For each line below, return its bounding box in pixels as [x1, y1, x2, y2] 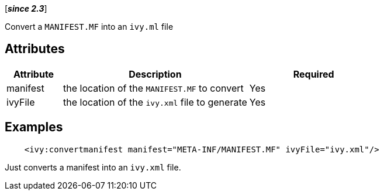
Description [129, 68, 182, 80]
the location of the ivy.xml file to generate [63, 96, 247, 108]
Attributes [5, 41, 65, 57]
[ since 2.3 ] [5, 4, 47, 13]
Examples [5, 120, 63, 135]
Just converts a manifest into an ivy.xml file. [5, 162, 181, 172]
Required [293, 68, 334, 80]
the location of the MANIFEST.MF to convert [63, 82, 244, 94]
